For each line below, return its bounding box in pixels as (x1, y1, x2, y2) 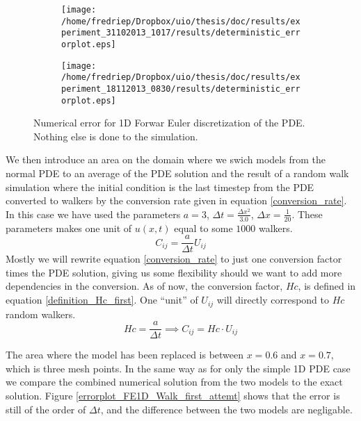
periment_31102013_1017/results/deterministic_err (61, 28, 300, 38)
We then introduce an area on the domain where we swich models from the (6, 152, 326, 167)
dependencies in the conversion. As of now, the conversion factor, (6, 279, 283, 293)
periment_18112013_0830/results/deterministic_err (61, 83, 300, 94)
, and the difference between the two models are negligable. (100, 402, 353, 416)
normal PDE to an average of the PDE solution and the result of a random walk (6, 166, 349, 181)
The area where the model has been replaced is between (6, 347, 244, 362)
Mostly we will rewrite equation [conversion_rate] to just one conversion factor (6, 251, 342, 266)
